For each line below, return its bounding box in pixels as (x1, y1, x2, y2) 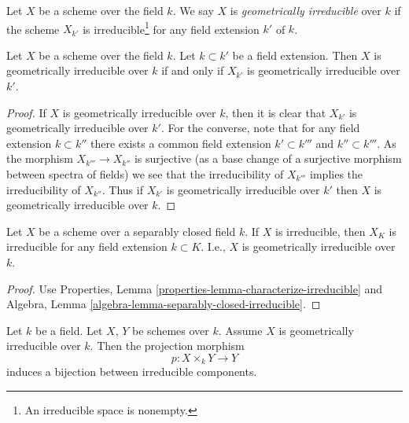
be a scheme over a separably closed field (39, 223, 236, 239)
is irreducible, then (275, 223, 366, 239)
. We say (172, 2, 214, 18)
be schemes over (132, 322, 209, 338)
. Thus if (101, 181, 143, 197)
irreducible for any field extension (6, 238, 168, 255)
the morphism (6, 150, 73, 167)
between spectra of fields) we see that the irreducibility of (6, 166, 284, 182)
